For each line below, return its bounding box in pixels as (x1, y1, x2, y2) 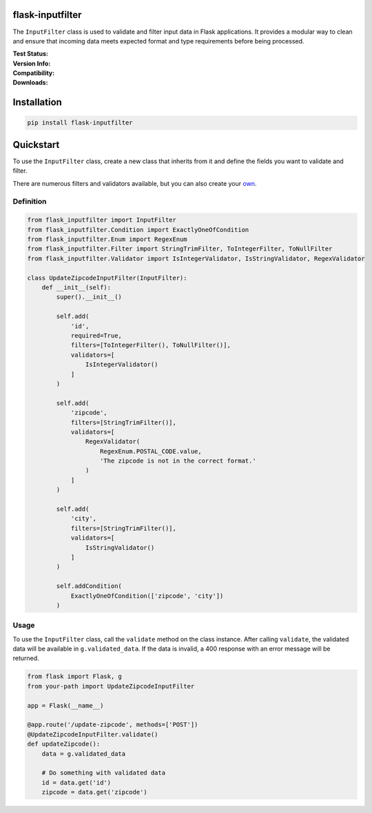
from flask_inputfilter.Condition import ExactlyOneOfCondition (27, 226, 249, 233)
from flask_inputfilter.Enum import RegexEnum (27, 235, 187, 244)
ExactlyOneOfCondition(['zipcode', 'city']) (70, 592, 224, 600)
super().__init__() (56, 293, 122, 301)
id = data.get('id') (41, 779, 112, 786)
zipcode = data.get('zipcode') (41, 788, 147, 796)
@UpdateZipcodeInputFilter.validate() (27, 730, 158, 738)
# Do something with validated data (41, 769, 165, 777)
